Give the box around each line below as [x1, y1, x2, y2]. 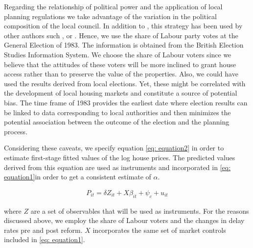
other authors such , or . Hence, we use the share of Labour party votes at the [4, 30, 238, 40]
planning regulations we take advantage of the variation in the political [4, 11, 217, 21]
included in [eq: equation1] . [4, 234, 85, 245]
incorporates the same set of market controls [92, 224, 226, 235]
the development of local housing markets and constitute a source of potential [4, 88, 237, 98]
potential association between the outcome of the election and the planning [4, 117, 230, 127]
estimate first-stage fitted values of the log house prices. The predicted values [4, 152, 235, 162]
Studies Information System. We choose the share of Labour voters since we [4, 49, 231, 59]
